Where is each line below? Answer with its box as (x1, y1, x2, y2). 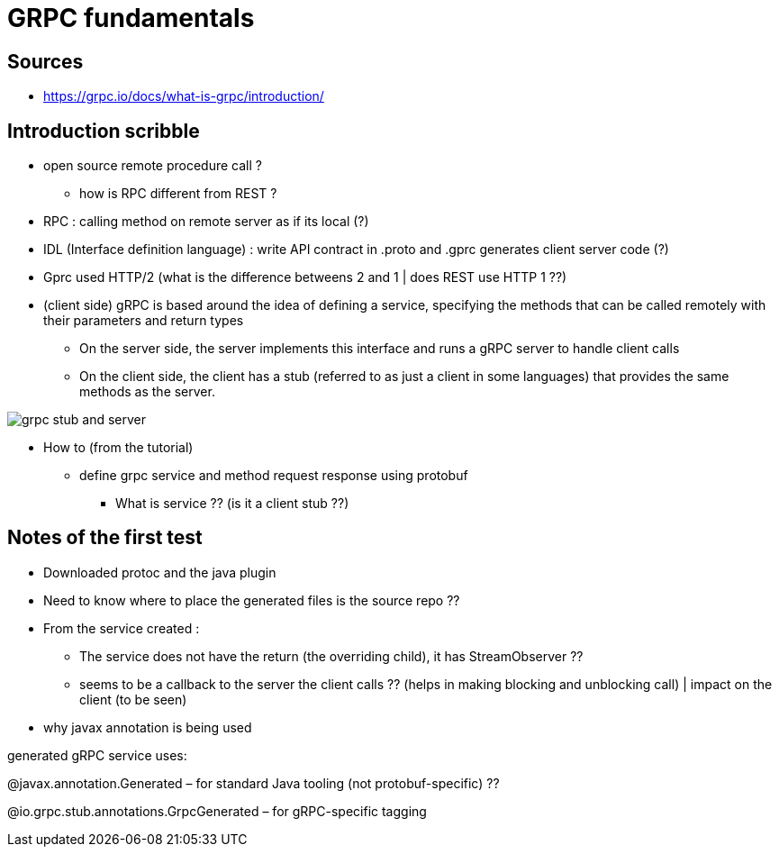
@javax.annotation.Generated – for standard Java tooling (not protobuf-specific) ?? (7, 775, 500, 791)
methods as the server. (79, 384, 215, 400)
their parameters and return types (43, 313, 244, 329)
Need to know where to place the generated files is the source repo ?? (43, 592, 460, 608)
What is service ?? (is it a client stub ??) (115, 495, 349, 512)
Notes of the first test (7, 526, 203, 550)
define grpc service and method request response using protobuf (79, 468, 468, 484)
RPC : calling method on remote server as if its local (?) (43, 213, 369, 230)
